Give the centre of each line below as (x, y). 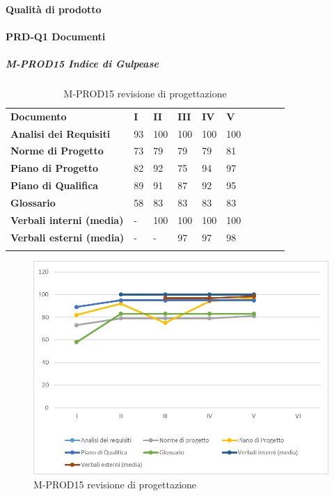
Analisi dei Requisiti (61, 133)
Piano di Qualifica (55, 185)
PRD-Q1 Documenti (56, 36)
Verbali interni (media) (67, 219)
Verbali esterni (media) (67, 237)
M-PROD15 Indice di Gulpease (82, 63)
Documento (39, 116)
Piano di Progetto (55, 168)
